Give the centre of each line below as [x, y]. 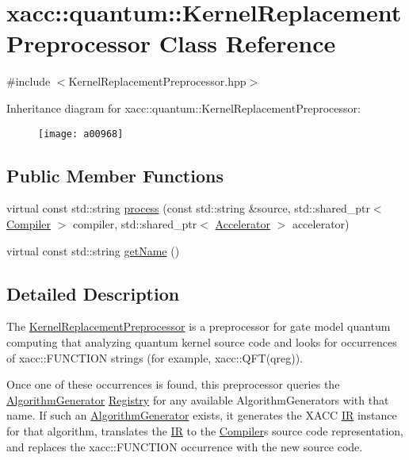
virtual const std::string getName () [93, 250]
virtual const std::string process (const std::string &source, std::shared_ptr [188, 208]
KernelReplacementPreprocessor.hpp [157, 81]
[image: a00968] [81, 134]
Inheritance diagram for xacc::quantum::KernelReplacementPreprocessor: [183, 107]
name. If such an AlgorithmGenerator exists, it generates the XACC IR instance [202, 415]
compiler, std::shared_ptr [135, 223]
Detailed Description [93, 293]
